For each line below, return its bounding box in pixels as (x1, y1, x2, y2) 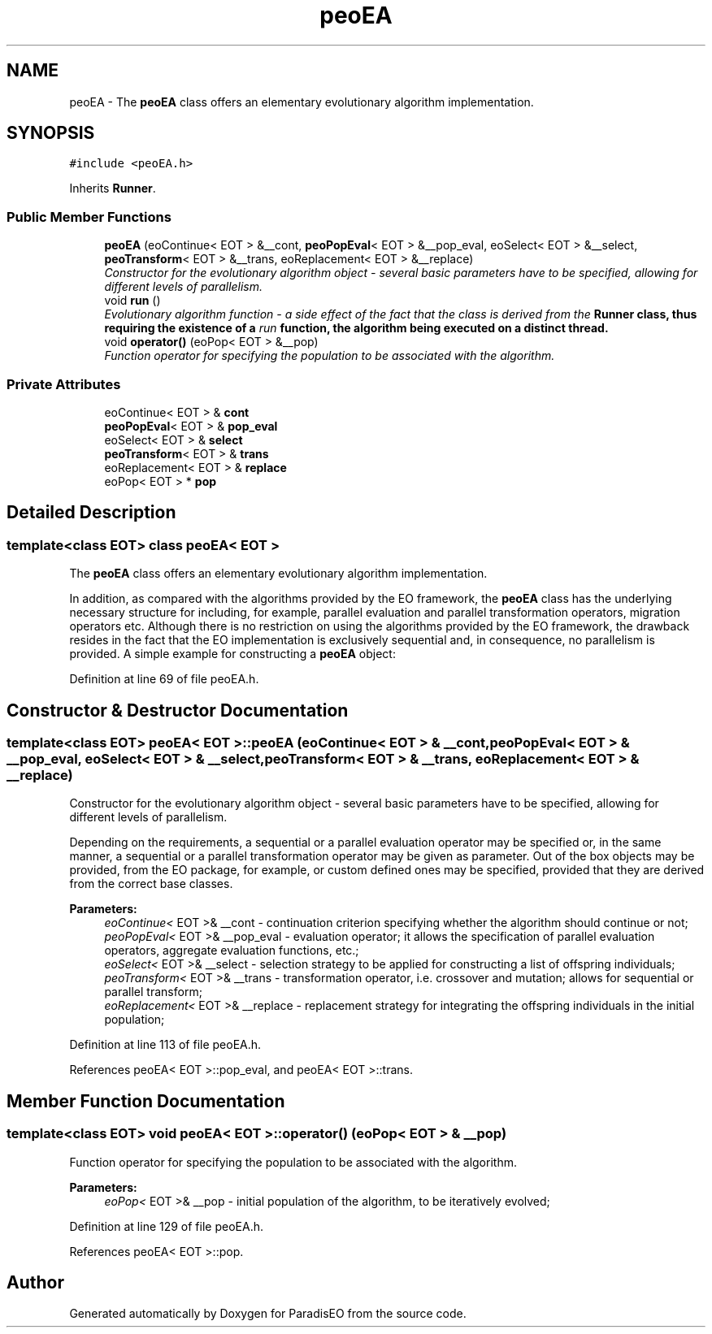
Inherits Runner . (69, 181, 156, 196)
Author (7, 1272, 64, 1293)
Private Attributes (7, 375, 121, 392)
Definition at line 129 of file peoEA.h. (69, 1219, 263, 1233)
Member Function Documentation (7, 1090, 285, 1111)
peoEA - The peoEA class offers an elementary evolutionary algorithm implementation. (69, 94, 534, 109)
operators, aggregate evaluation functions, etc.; (104, 943, 359, 958)
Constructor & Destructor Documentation (7, 699, 349, 721)
